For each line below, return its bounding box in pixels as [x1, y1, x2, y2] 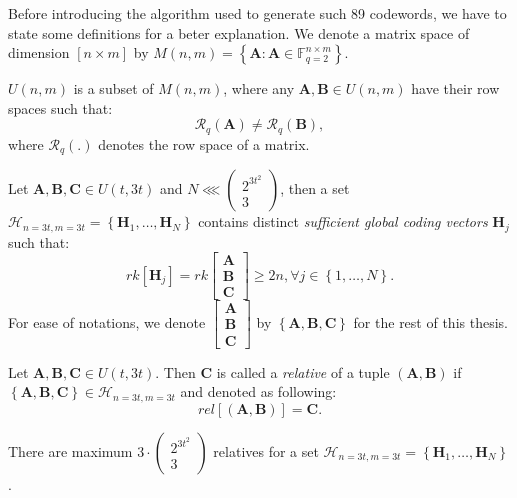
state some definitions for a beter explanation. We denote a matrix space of [8, 22, 470, 43]
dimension [8, 42, 70, 63]
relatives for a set [213, 440, 319, 461]
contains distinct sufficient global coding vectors [198, 211, 488, 232]
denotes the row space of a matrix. [98, 133, 310, 154]
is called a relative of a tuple [216, 361, 390, 382]
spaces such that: [8, 97, 113, 118]
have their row [411, 78, 500, 99]
